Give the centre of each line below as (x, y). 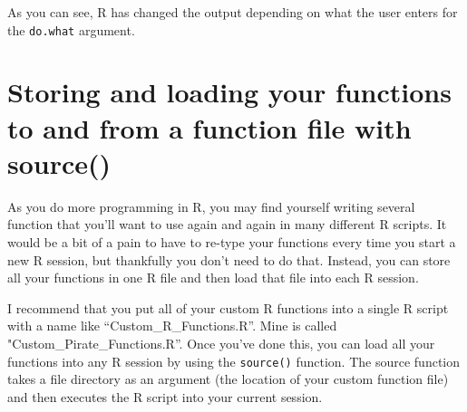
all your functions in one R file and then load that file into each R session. (213, 278)
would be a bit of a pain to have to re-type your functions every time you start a (232, 241)
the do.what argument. (71, 29)
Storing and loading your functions (229, 92)
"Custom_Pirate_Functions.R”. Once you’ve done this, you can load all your (221, 343)
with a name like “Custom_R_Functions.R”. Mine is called (172, 326)
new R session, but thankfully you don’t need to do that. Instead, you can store (229, 259)
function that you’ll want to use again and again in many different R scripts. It (227, 224)
